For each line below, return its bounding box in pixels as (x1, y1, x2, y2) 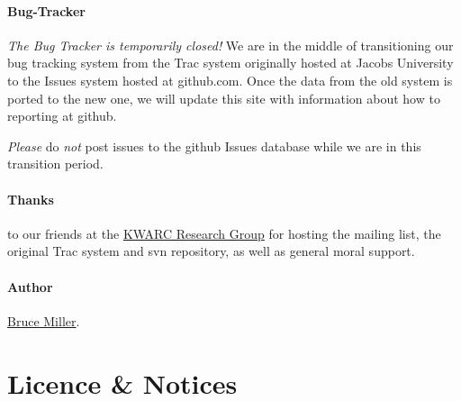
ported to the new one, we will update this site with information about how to (7, 88, 440, 107)
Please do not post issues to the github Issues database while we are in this (7, 136, 421, 155)
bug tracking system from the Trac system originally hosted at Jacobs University (7, 53, 454, 72)
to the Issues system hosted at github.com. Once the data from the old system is (7, 70, 453, 89)
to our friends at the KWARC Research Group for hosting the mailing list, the (7, 223, 441, 242)
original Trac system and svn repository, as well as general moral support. (7, 242, 415, 260)
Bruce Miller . (7, 311, 80, 330)
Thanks (7, 189, 54, 208)
